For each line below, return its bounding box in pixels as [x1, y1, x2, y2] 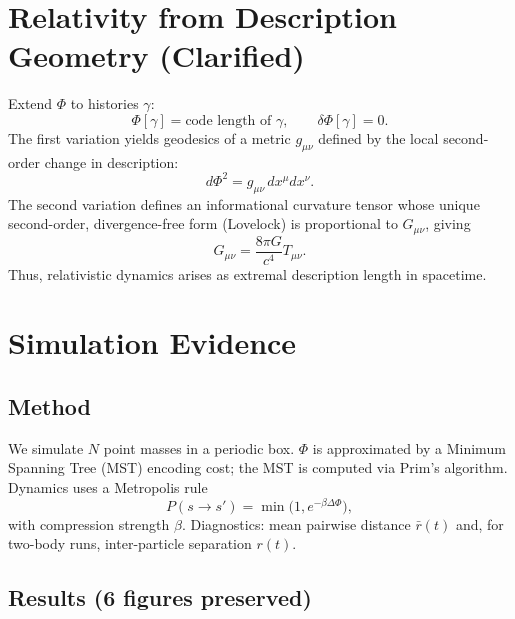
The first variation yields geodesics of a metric [8, 127, 291, 148]
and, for [455, 513, 504, 534]
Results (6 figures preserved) [8, 582, 312, 613]
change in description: [44, 151, 179, 172]
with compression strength [8, 513, 170, 534]
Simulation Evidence [8, 322, 297, 363]
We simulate [8, 437, 84, 458]
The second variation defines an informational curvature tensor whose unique [8, 193, 480, 214]
